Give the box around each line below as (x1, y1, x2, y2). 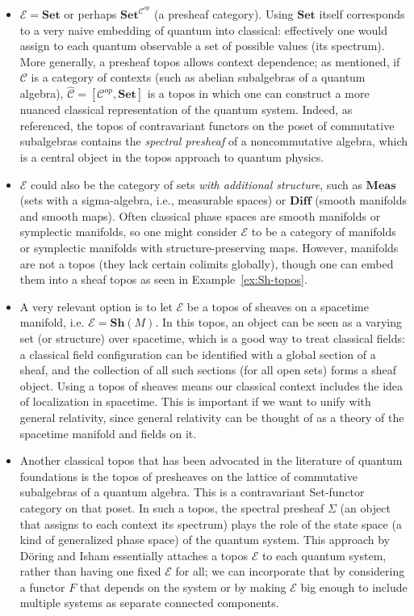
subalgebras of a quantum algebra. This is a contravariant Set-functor (19, 483, 365, 500)
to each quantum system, (261, 546, 387, 563)
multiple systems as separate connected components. (19, 594, 279, 611)
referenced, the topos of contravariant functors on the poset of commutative (19, 116, 395, 133)
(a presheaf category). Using (154, 6, 294, 23)
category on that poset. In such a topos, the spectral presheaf (19, 499, 324, 516)
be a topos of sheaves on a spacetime (186, 297, 369, 314)
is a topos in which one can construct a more (147, 85, 370, 102)
